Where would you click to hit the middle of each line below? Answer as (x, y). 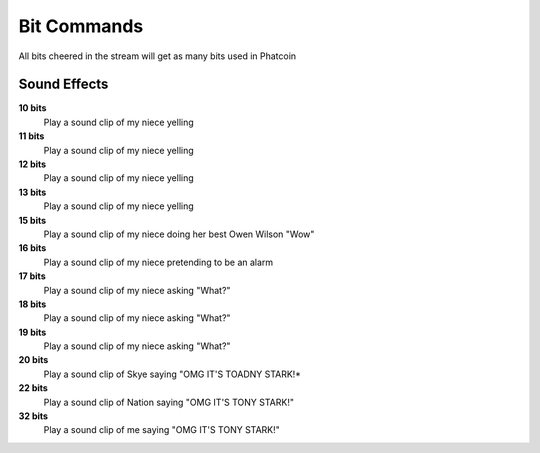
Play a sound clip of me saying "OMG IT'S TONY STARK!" (161, 430)
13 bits (32, 192)
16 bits (32, 248)
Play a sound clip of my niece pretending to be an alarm (158, 262)
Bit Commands (81, 26)
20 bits (33, 360)
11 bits (31, 136)
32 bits (33, 416)
